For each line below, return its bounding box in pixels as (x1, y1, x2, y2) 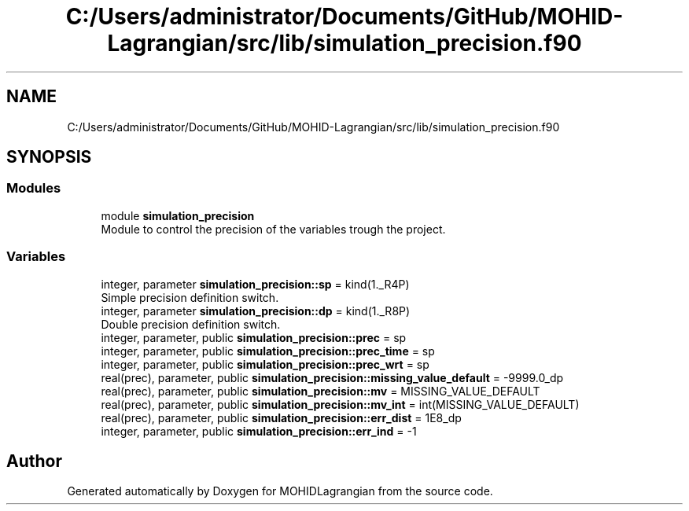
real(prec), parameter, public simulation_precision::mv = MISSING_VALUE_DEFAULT (101, 384, 540, 398)
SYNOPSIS (6, 147, 92, 167)
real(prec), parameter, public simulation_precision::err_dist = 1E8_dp (101, 410, 462, 425)
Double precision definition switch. (101, 317, 281, 331)
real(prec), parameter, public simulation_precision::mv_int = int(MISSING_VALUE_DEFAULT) (101, 397, 580, 411)
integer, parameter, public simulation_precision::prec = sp (101, 330, 407, 344)
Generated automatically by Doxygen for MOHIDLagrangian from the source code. (67, 484, 493, 498)
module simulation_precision (101, 208, 255, 222)
